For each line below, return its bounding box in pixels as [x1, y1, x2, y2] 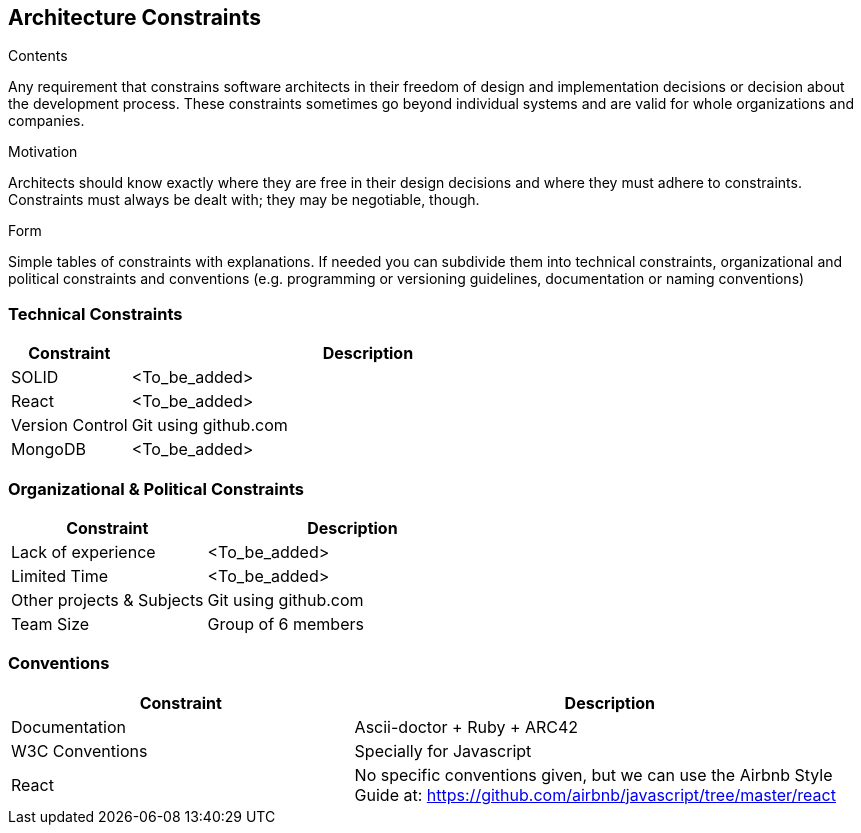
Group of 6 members [207, 613, 364, 634]
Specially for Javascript [354, 740, 532, 761]
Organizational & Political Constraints [8, 478, 304, 499]
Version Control [11, 415, 128, 436]
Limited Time [11, 565, 109, 586]
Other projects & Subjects [11, 589, 204, 610]
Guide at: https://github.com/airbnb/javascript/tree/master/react [354, 784, 836, 805]
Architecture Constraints [8, 5, 261, 30]
